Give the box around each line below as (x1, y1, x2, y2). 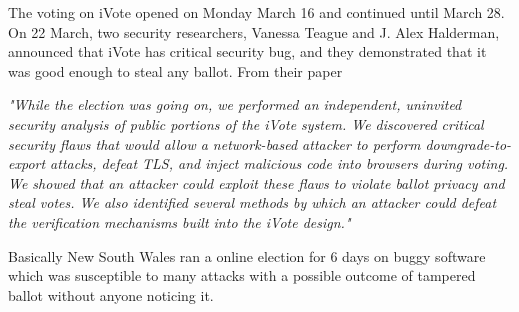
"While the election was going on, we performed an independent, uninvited (8, 94, 462, 115)
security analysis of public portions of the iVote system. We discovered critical (8, 113, 484, 134)
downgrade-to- (425, 133, 512, 154)
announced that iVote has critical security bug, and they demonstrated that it (8, 41, 487, 62)
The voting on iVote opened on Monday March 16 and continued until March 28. (8, 2, 505, 22)
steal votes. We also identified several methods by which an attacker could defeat (8, 192, 497, 213)
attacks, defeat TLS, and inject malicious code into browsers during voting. (50, 153, 509, 174)
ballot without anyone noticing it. (8, 284, 214, 305)
